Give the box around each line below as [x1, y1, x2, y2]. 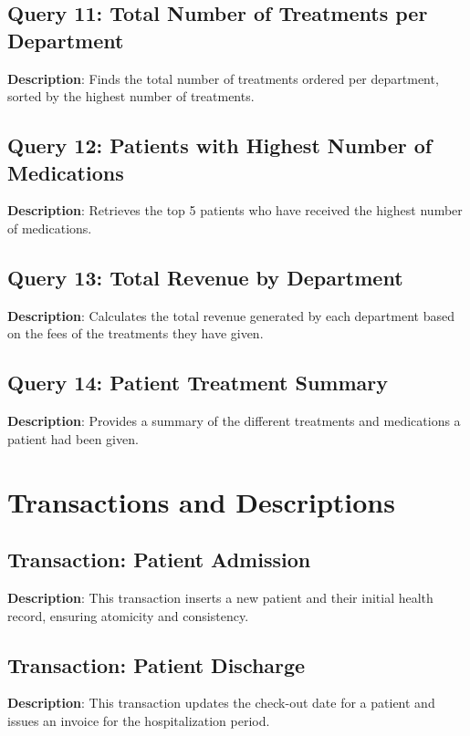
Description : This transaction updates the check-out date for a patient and [7, 693, 435, 712]
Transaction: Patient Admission [7, 545, 311, 574]
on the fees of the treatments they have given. [7, 324, 264, 343]
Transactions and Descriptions [7, 482, 395, 520]
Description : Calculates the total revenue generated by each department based [7, 306, 454, 325]
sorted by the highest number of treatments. [7, 87, 255, 106]
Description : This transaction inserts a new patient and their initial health [7, 587, 433, 606]
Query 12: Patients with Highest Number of [7, 131, 433, 160]
